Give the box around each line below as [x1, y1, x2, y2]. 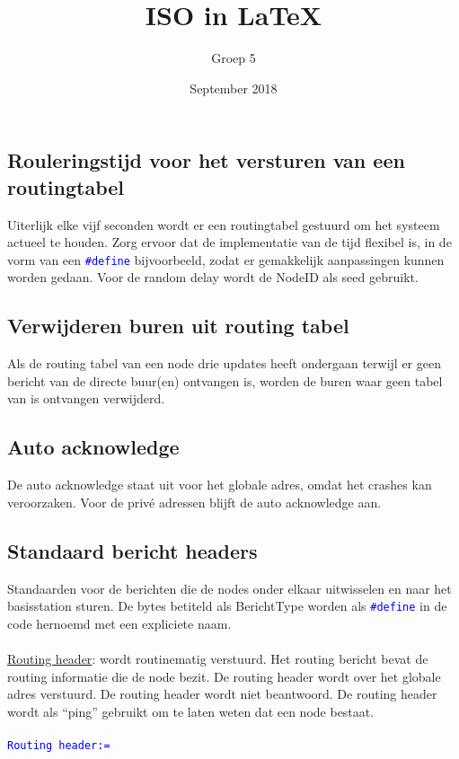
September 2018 [190, 78, 278, 97]
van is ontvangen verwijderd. [7, 389, 165, 408]
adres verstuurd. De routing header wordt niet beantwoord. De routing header [7, 684, 437, 703]
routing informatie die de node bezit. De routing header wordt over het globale [7, 666, 441, 685]
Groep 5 [211, 49, 256, 67]
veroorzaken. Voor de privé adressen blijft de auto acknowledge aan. [7, 492, 382, 511]
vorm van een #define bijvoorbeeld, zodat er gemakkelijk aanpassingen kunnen [7, 250, 445, 269]
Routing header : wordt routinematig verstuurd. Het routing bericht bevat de [7, 649, 428, 667]
